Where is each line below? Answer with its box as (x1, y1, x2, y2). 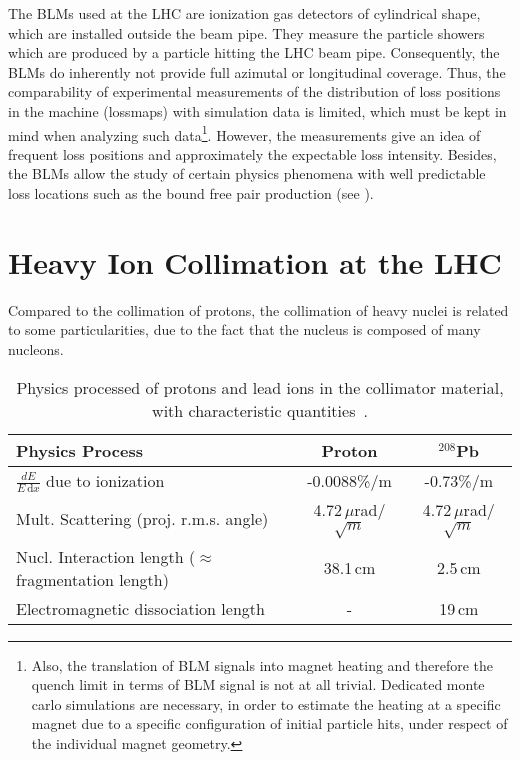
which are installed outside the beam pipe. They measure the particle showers (8, 22, 485, 43)
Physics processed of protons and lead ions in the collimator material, (16, 375, 504, 399)
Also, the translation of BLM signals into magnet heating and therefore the (31, 654, 494, 675)
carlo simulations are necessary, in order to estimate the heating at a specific (31, 693, 501, 714)
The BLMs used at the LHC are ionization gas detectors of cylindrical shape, (8, 3, 481, 23)
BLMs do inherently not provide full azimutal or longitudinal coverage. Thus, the (8, 61, 506, 82)
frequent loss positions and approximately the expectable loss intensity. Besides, (8, 143, 497, 164)
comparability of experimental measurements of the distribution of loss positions (8, 81, 501, 102)
